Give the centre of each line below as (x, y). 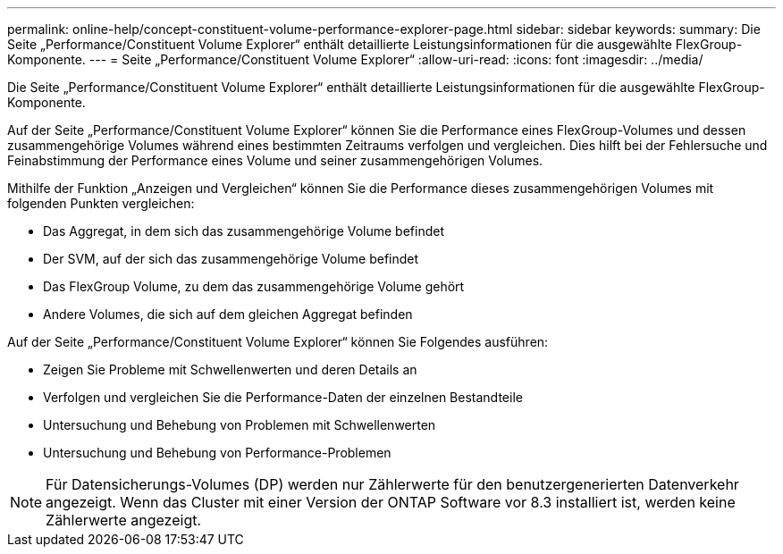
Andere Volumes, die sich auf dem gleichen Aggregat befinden (228, 314)
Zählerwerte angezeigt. (124, 520)
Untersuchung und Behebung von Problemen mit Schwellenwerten (240, 425)
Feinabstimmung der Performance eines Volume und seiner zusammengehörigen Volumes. (275, 160)
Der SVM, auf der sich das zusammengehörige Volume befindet (231, 259)
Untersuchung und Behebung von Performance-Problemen (217, 453)
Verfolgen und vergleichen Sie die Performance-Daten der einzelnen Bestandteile (283, 397)
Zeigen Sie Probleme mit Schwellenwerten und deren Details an (230, 369)
